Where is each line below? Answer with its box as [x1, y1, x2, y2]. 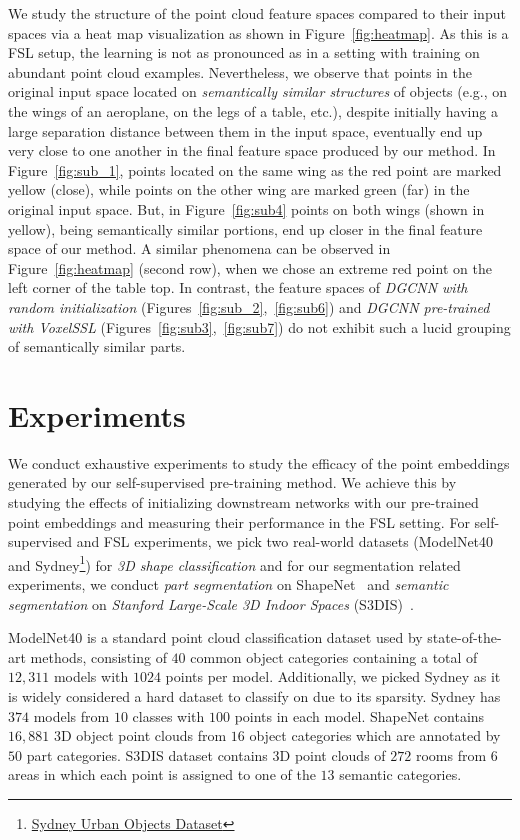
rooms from [415, 744, 487, 765]
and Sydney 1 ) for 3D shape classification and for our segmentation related [8, 551, 461, 575]
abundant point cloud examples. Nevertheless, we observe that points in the [8, 61, 473, 82]
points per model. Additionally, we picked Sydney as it [165, 666, 501, 687]
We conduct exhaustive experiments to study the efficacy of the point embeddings [8, 452, 510, 473]
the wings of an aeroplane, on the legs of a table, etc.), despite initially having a [8, 100, 498, 121]
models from [33, 705, 110, 726]
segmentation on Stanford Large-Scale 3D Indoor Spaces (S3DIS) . [8, 593, 414, 614]
